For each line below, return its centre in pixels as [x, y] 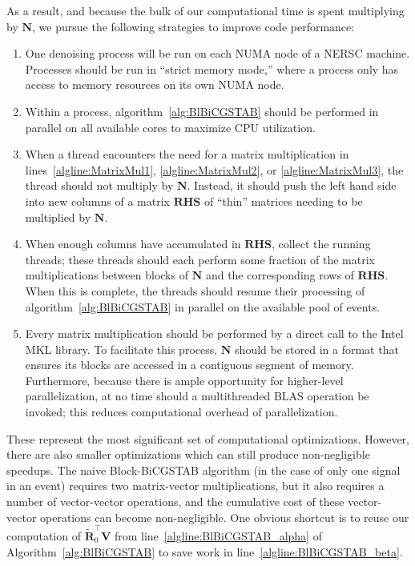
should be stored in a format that [317, 349]
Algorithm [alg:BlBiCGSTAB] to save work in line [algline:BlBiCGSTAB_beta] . [205, 551]
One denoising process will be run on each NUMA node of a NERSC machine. [218, 53]
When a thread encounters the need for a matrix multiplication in [187, 154]
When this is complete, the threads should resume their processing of [195, 290]
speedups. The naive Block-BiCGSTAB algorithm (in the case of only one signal [203, 470]
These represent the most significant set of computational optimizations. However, [208, 438]
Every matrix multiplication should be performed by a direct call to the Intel [214, 333]
